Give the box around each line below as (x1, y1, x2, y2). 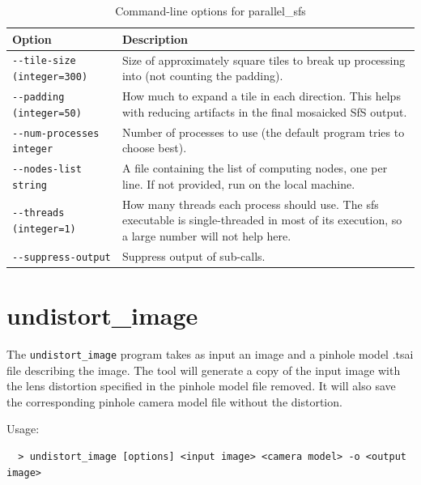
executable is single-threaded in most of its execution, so (121, 211, 402, 228)
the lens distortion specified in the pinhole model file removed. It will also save (6, 377, 396, 394)
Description (121, 30, 188, 47)
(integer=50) (12, 107, 82, 119)
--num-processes (12, 127, 100, 139)
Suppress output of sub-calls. (121, 247, 266, 264)
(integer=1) (12, 223, 76, 236)
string (12, 179, 47, 191)
